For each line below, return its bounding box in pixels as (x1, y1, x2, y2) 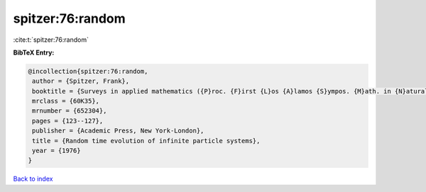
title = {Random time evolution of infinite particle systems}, (32, 137, 261, 145)
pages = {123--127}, (32, 117, 104, 125)
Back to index (13, 174, 53, 183)
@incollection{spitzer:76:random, (28, 67, 148, 75)
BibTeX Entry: (13, 48, 55, 57)
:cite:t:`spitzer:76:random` (13, 35, 89, 44)
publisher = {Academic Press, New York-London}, (32, 127, 204, 135)
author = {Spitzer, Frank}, (32, 77, 130, 85)
